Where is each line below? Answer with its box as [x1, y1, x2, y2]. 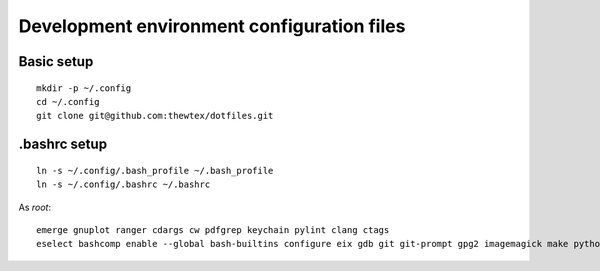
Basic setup [18, 53, 94, 70]
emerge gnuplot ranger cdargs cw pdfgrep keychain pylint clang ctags [36, 224, 390, 235]
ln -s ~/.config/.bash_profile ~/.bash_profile [36, 165, 274, 176]
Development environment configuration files [18, 15, 406, 37]
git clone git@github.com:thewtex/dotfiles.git [36, 110, 274, 122]
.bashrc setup [18, 136, 108, 153]
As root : [18, 201, 52, 213]
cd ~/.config [36, 96, 100, 107]
